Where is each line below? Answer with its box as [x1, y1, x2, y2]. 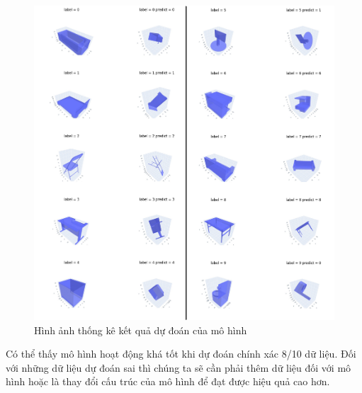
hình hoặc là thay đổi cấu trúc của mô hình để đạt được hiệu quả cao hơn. [6, 374, 330, 389]
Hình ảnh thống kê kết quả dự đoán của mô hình [34, 322, 247, 337]
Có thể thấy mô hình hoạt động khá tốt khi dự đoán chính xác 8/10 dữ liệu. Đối [6, 346, 356, 361]
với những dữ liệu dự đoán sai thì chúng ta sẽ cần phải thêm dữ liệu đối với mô [6, 360, 351, 375]
